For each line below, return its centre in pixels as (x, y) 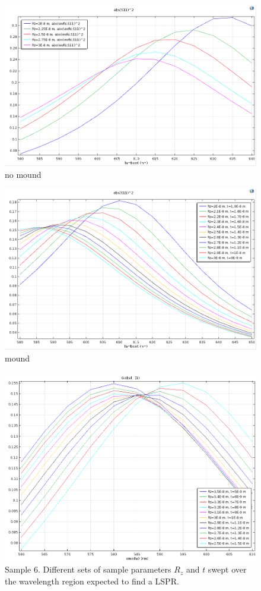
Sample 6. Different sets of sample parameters (88, 569)
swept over (227, 569)
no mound (23, 174)
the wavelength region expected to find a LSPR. (92, 581)
